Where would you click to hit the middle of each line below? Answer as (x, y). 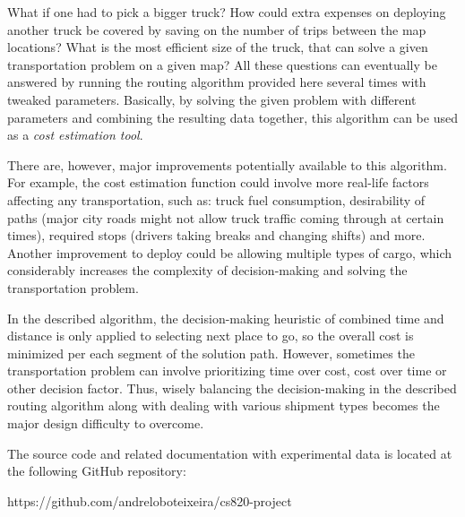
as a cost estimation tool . (75, 135)
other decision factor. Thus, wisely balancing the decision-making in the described (232, 388)
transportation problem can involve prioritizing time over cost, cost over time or (227, 371)
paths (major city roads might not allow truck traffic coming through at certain (226, 217)
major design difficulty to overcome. (106, 423)
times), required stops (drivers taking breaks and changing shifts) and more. (216, 235)
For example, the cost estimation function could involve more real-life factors (218, 182)
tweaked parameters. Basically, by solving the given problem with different (212, 99)
